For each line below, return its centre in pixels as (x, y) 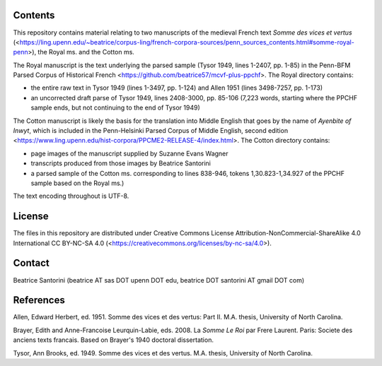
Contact (31, 263)
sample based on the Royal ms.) (77, 183)
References (39, 300)
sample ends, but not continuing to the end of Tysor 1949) (116, 108)
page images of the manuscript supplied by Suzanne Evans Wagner (130, 153)
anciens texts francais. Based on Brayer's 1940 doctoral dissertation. (113, 340)
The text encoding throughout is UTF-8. (71, 196)
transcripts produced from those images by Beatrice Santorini (121, 163)
